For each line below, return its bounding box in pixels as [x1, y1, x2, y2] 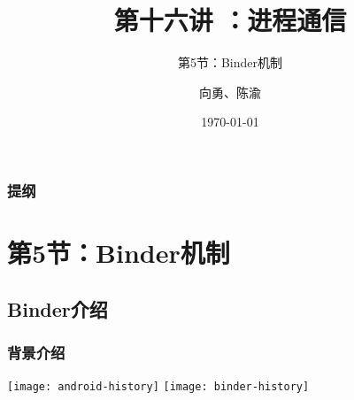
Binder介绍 [7, 295, 108, 322]
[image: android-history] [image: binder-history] [7, 381, 310, 394]
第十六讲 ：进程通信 [113, 2, 347, 38]
